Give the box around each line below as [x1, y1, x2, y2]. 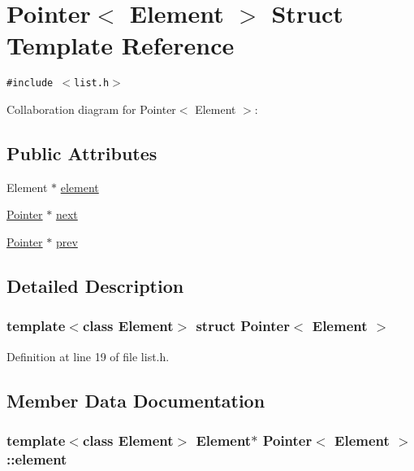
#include [6, 77, 54, 89]
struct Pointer [196, 316, 290, 336]
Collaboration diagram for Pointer [6, 100, 176, 117]
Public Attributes [6, 140, 157, 165]
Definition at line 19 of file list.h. [6, 347, 170, 364]
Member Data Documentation [6, 387, 265, 412]
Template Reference [6, 28, 235, 62]
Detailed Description [6, 273, 184, 298]
